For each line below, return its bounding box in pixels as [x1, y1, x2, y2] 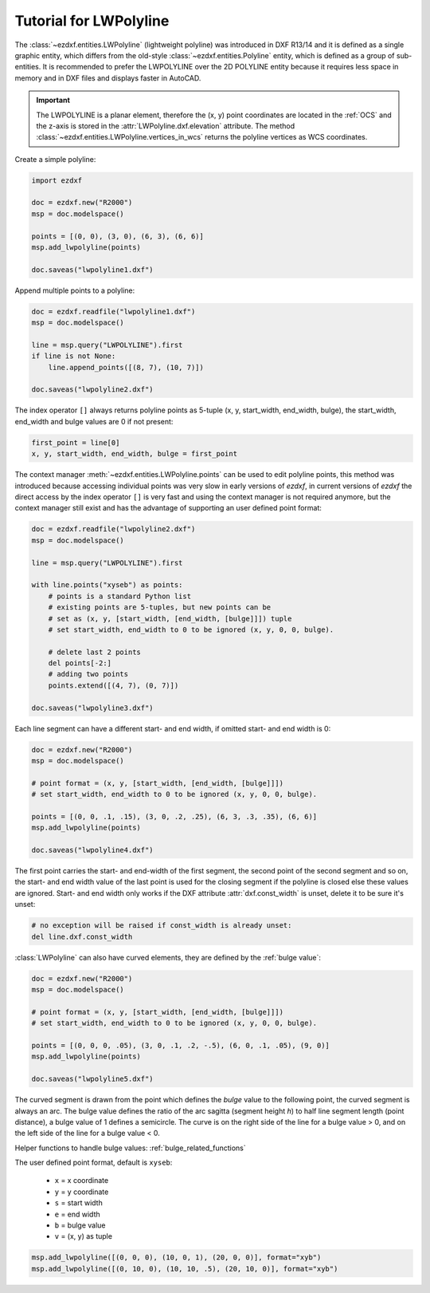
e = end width [54, 1209, 101, 1219]
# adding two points [48, 670, 129, 679]
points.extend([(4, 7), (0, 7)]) [48, 680, 179, 690]
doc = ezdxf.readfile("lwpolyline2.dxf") [31, 525, 196, 534]
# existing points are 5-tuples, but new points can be [48, 603, 272, 612]
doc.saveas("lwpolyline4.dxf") [31, 846, 154, 855]
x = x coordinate [54, 1176, 109, 1185]
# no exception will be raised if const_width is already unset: [31, 921, 292, 930]
